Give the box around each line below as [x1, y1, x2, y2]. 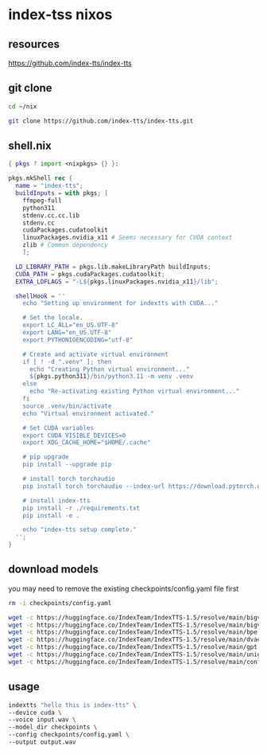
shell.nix [8, 139, 52, 152]
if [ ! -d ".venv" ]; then [22, 357, 112, 365]
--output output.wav [8, 738, 77, 746]
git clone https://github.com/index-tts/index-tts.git [8, 117, 194, 125]
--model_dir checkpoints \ [8, 723, 98, 732]
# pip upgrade [22, 453, 69, 461]
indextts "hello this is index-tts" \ [8, 701, 137, 709]
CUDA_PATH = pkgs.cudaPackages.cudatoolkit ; [15, 270, 165, 278]
